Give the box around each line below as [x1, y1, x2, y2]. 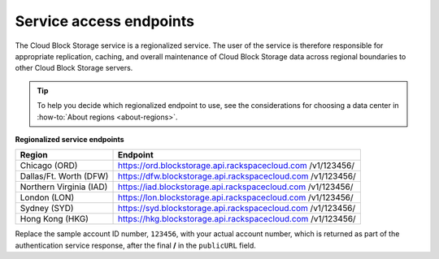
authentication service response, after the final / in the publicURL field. [15, 240, 256, 250]
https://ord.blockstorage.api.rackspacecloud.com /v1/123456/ [117, 160, 355, 171]
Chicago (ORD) [20, 160, 78, 171]
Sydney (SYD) [20, 203, 74, 214]
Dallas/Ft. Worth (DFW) [20, 171, 109, 182]
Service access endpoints [15, 12, 195, 30]
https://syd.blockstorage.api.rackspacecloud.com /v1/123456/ [117, 203, 356, 214]
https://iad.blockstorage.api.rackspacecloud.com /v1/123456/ [117, 181, 354, 192]
